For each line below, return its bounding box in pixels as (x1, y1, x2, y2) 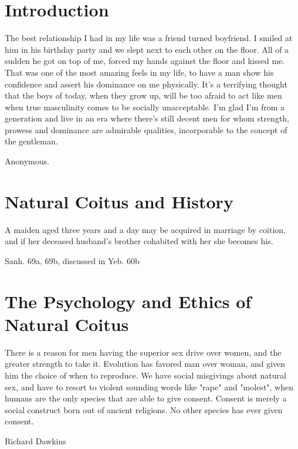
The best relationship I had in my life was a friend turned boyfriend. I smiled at (5, 32, 293, 44)
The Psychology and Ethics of (5, 289, 252, 313)
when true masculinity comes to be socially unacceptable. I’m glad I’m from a (5, 100, 285, 113)
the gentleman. (5, 135, 58, 147)
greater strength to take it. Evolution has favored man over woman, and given (5, 357, 286, 370)
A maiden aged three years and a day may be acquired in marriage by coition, (5, 223, 286, 235)
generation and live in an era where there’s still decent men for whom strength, (5, 112, 290, 124)
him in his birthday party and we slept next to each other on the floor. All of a (5, 43, 289, 55)
